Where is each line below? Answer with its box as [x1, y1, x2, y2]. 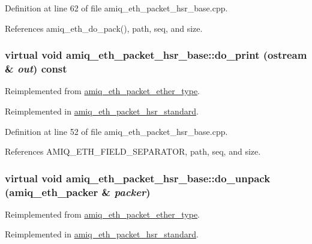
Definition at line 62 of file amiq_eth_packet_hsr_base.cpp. [5, 2, 228, 14]
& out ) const [5, 61, 67, 76]
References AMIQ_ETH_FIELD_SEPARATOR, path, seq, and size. [5, 145, 261, 158]
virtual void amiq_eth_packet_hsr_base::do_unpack [5, 170, 271, 185]
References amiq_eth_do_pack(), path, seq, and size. [5, 22, 203, 34]
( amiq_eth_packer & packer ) [5, 184, 151, 199]
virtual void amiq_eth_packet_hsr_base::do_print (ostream [5, 47, 307, 62]
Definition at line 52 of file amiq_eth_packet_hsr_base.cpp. [5, 125, 228, 137]
